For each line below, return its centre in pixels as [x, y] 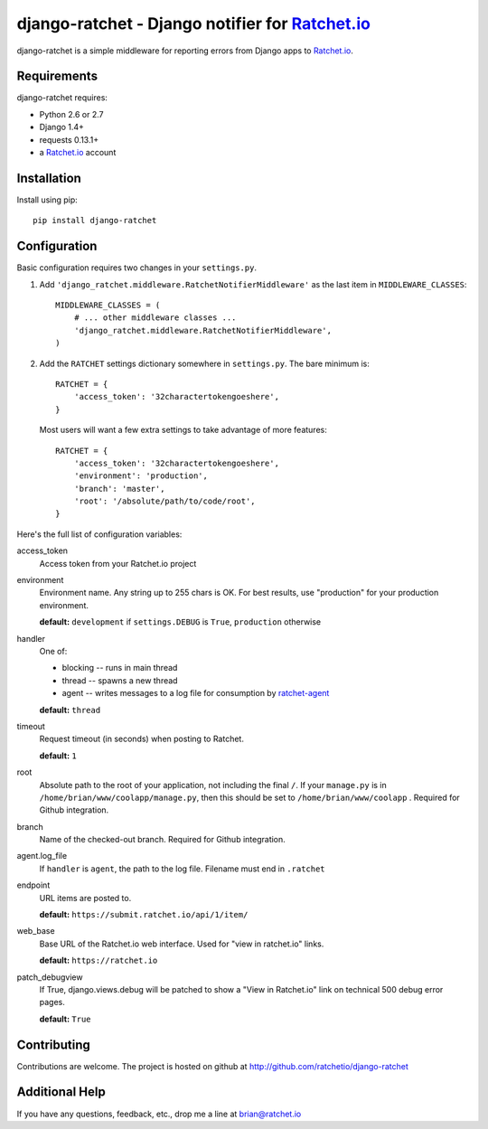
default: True [65, 1019]
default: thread [70, 710]
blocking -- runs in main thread [120, 668]
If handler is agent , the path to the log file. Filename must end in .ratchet [182, 869]
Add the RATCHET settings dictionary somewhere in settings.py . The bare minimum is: [204, 363]
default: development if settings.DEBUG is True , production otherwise [180, 622]
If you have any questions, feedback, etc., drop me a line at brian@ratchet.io [159, 1114]
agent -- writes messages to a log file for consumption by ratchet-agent [196, 693]
